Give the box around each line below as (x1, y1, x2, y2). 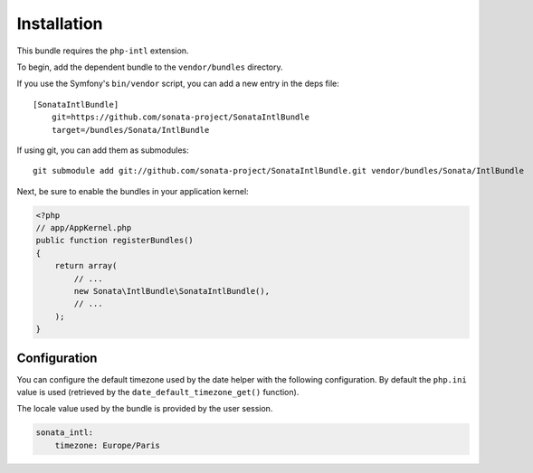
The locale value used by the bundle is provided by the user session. (16, 403, 273, 414)
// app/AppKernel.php (35, 222, 132, 233)
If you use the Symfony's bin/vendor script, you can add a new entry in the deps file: (16, 78, 339, 90)
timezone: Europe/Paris (54, 440, 160, 450)
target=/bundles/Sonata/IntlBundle (51, 125, 210, 135)
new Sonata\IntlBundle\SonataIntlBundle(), (73, 286, 271, 296)
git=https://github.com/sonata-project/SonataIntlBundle (51, 112, 309, 122)
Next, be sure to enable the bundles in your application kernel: (16, 185, 249, 196)
